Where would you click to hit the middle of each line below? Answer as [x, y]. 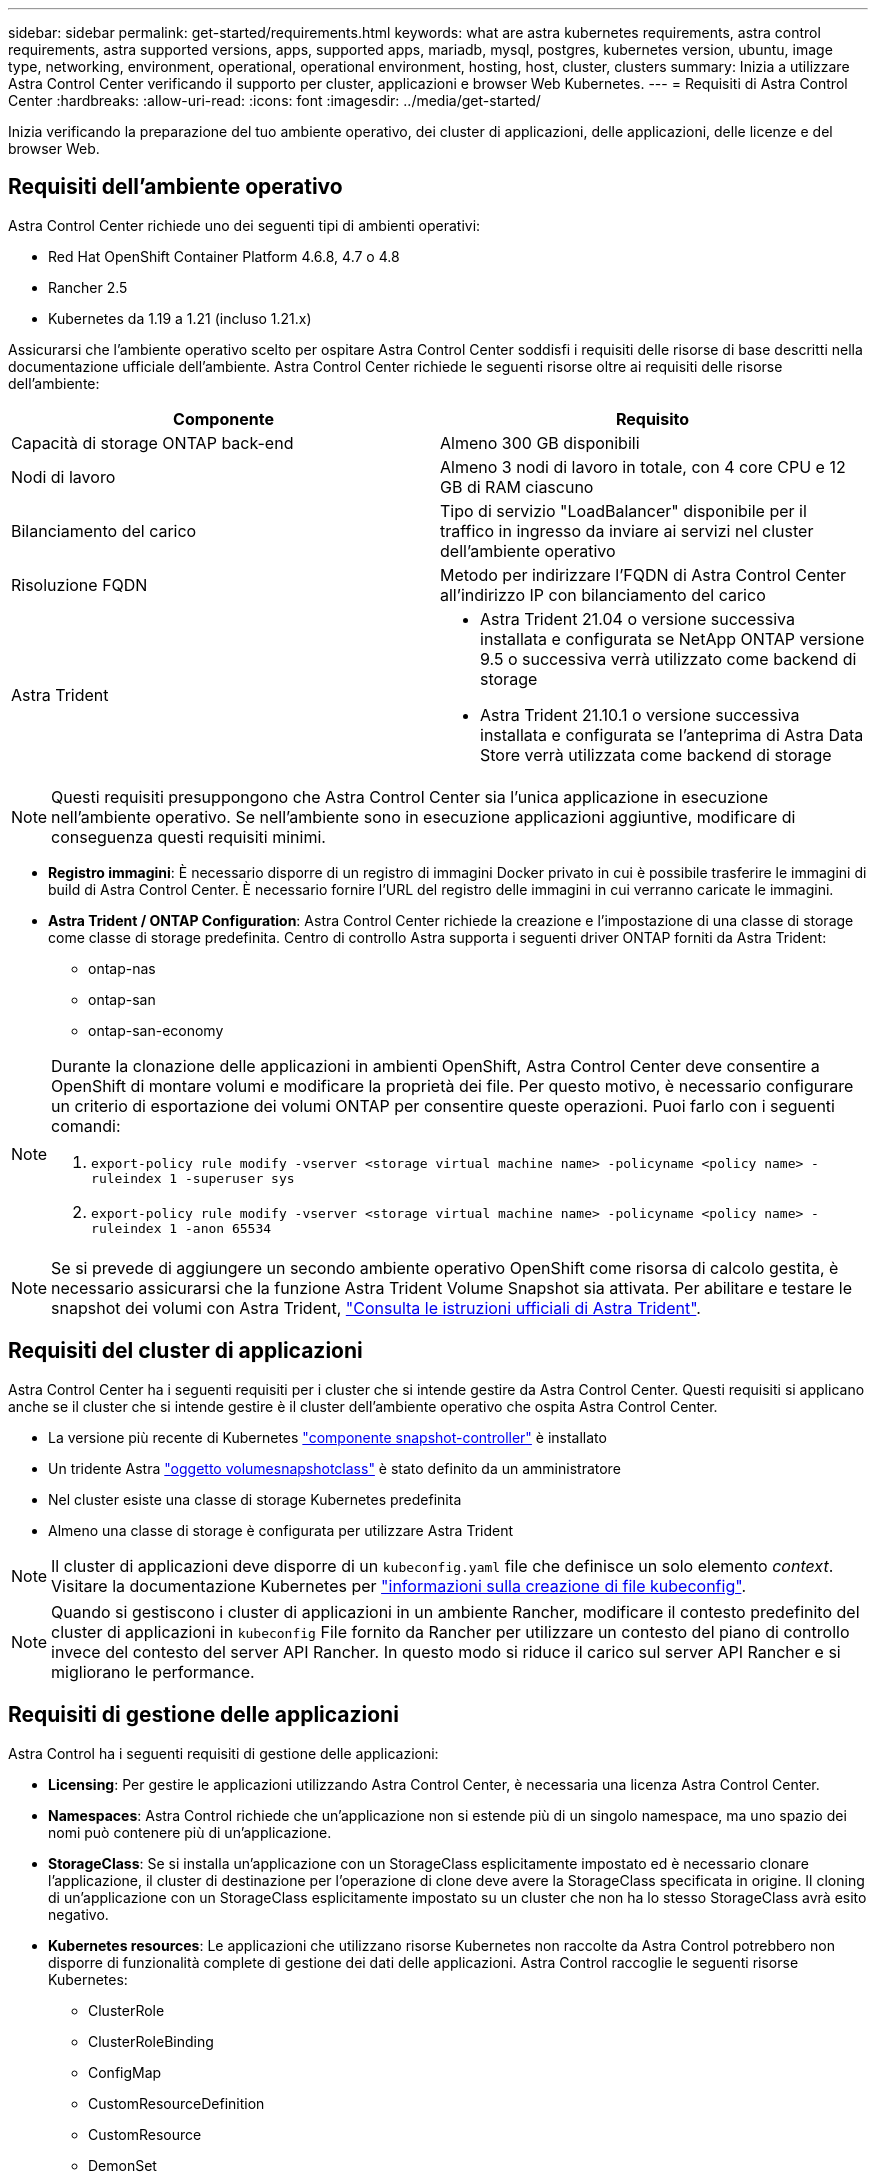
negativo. [78, 1914]
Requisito [652, 418]
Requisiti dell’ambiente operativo [175, 187]
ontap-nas [122, 968]
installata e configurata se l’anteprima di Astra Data [672, 734]
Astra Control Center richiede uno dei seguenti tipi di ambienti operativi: [244, 225]
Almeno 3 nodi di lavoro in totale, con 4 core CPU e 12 [643, 466]
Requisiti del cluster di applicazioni [185, 1351]
